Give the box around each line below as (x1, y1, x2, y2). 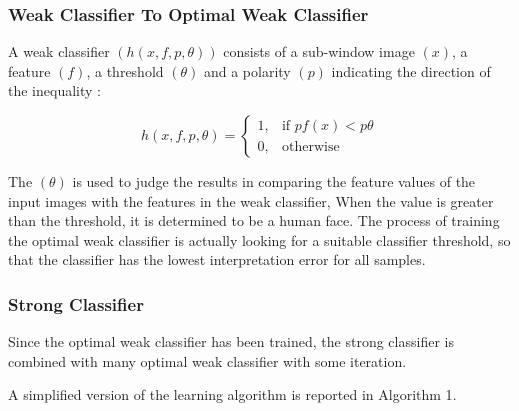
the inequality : (8, 80, 101, 101)
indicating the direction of (331, 60, 491, 81)
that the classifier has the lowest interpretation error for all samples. (8, 249, 426, 270)
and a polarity (203, 60, 291, 81)
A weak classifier (8, 41, 110, 62)
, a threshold (86, 60, 164, 81)
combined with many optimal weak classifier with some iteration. (8, 350, 407, 371)
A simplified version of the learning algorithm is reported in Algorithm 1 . (8, 384, 457, 405)
